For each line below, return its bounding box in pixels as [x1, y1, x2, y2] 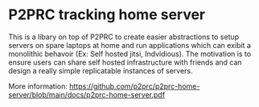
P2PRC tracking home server [8, 6, 206, 24]
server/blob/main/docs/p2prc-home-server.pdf [8, 89, 166, 99]
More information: [8, 81, 68, 91]
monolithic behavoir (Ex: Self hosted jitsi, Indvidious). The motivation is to [8, 49, 252, 58]
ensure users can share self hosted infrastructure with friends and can [8, 57, 243, 67]
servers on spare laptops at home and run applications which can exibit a [8, 40, 251, 50]
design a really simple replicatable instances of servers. [8, 65, 193, 75]
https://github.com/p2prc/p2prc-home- [69, 81, 200, 91]
